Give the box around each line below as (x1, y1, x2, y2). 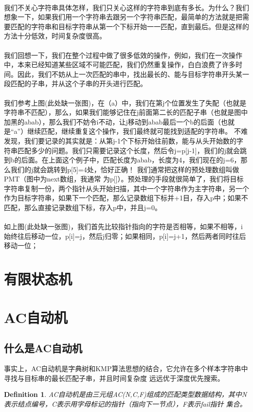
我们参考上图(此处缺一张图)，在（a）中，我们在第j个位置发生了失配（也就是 (4, 97, 247, 107)
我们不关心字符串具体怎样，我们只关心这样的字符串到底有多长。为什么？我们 (4, 2, 249, 12)
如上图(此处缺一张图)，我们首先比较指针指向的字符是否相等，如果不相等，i (4, 221, 243, 232)
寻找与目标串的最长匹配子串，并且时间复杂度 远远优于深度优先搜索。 (4, 373, 224, 383)
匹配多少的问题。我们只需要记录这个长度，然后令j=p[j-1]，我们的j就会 (17, 145, 240, 155)
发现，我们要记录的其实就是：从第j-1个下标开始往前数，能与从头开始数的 (4, 135, 236, 145)
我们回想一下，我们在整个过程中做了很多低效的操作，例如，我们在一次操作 (4, 50, 242, 60)
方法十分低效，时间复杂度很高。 (4, 31, 106, 41)
